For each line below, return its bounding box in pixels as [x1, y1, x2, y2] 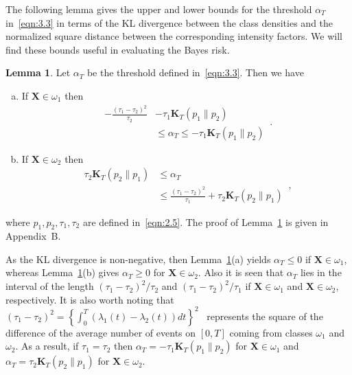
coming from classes [229, 325, 313, 339]
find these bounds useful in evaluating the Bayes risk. [5, 42, 230, 56]
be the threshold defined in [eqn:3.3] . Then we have [86, 65, 304, 80]
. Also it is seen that [198, 265, 284, 280]
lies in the [300, 265, 342, 280]
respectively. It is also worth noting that [5, 292, 174, 306]
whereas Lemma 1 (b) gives [5, 265, 119, 280]
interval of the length [5, 279, 94, 293]
